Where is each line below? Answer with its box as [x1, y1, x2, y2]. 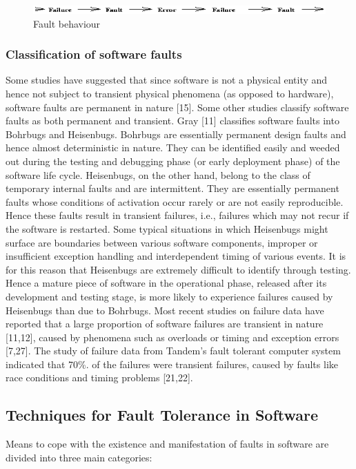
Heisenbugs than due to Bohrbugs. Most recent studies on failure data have [6, 303, 324, 317]
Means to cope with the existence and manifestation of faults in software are [6, 437, 329, 451]
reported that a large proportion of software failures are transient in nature [6, 316, 324, 331]
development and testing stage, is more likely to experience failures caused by [6, 289, 333, 303]
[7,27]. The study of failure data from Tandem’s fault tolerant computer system [6, 343, 341, 358]
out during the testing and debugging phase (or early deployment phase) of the [6, 153, 340, 168]
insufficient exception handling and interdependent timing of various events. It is [6, 249, 346, 263]
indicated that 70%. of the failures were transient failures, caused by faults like [6, 356, 338, 371]
